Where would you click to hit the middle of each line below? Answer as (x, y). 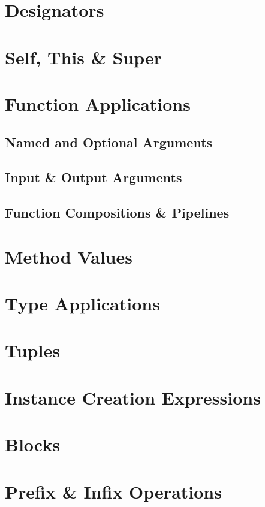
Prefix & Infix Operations (113, 491)
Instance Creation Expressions (133, 397)
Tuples (32, 350)
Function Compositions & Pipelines (117, 212)
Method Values (69, 256)
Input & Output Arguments (94, 177)
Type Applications (82, 304)
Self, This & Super (84, 57)
